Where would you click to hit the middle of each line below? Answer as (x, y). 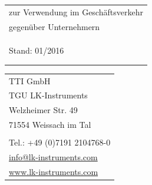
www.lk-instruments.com (54, 171)
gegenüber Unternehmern (54, 26)
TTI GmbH (30, 80)
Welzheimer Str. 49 (43, 110)
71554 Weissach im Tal (50, 125)
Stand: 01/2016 (37, 50)
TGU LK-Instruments (48, 95)
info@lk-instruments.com (53, 157)
